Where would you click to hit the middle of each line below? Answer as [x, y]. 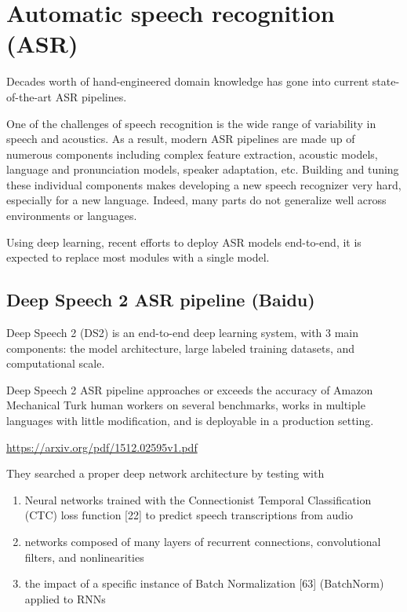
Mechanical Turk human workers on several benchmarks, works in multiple [186, 405]
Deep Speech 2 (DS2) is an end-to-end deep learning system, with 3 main [183, 333]
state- [386, 81]
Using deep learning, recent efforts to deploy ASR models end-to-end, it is [184, 242]
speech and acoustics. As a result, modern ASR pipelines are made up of [181, 139]
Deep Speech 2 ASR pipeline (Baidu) [161, 300]
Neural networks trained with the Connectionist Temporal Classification [198, 499]
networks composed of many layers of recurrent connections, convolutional [203, 541]
